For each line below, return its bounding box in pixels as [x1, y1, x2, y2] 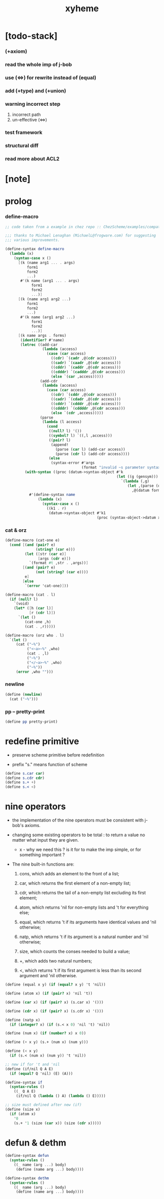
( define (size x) [5, 1107, 41, 1112]
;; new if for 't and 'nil [5, 1062, 60, 1067]
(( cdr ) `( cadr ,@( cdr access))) [51, 356, 117, 361]
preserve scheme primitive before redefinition [12, 752, 105, 758]
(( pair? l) [48, 438, 71, 443]
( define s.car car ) [5, 771, 45, 776]
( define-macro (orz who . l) [5, 633, 64, 638]
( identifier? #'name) [20, 337, 64, 343]
